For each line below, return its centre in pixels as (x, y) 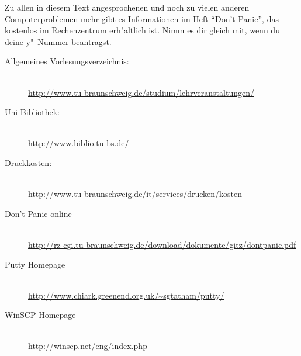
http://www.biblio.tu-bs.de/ (79, 143)
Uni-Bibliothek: (32, 112)
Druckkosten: (28, 162)
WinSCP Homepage (40, 315)
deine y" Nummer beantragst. (58, 41)
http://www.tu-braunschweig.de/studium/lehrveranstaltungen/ (141, 92)
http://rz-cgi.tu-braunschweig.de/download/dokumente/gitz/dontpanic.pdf (162, 244)
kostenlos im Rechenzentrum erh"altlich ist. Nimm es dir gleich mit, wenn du (142, 30)
